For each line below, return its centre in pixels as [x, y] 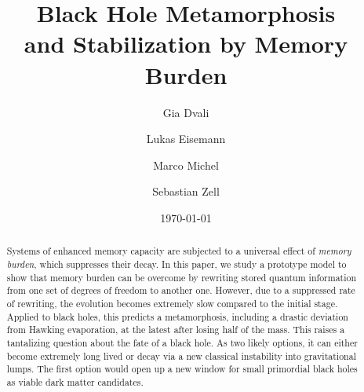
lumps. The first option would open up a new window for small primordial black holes [182, 369]
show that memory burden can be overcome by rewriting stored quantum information [182, 277]
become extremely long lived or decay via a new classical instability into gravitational [181, 355]
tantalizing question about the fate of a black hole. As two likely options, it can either [182, 342]
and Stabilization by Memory [186, 44]
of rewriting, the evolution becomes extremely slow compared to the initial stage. [172, 303]
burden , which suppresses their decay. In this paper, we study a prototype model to [177, 264]
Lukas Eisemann [186, 139]
